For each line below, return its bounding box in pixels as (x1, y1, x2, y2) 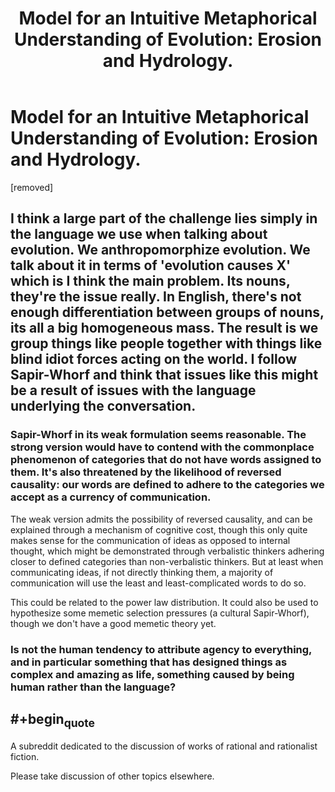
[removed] (10, 181, 54, 193)
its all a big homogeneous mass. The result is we (10, 320, 319, 337)
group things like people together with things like (10, 335, 323, 352)
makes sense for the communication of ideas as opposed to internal (10, 534, 291, 546)
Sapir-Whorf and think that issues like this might (10, 367, 319, 384)
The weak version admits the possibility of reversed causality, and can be (10, 513, 313, 525)
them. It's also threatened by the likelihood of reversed (10, 465, 282, 479)
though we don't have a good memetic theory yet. (10, 617, 217, 629)
